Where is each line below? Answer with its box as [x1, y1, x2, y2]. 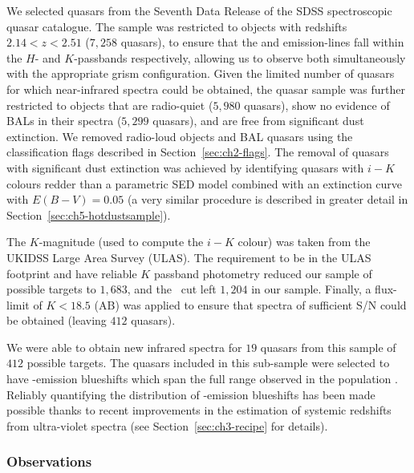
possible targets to [6, 281, 96, 297]
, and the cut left [127, 281, 217, 297]
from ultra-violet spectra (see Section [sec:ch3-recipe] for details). [6, 417, 328, 434]
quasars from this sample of [260, 338, 396, 355]
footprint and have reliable [6, 265, 137, 281]
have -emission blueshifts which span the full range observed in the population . [6, 370, 398, 387]
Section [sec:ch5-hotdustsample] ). [6, 206, 171, 223]
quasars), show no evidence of [244, 96, 390, 113]
